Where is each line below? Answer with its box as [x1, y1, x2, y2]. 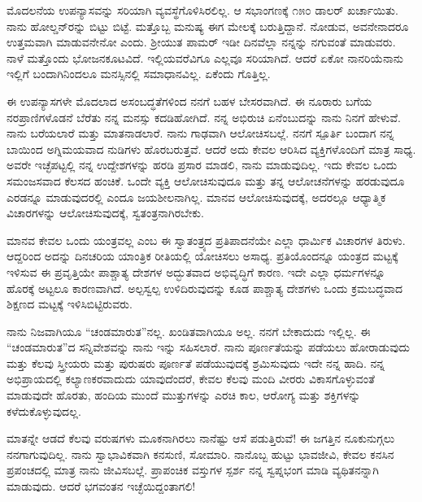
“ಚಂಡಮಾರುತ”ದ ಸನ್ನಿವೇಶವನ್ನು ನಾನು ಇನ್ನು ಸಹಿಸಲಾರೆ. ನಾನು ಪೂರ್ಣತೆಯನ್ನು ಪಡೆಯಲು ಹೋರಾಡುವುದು [7, 338, 411, 356]
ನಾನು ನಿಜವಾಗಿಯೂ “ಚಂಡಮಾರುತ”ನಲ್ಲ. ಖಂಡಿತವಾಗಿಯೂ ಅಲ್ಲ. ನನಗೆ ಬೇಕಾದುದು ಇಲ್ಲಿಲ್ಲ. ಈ [7, 322, 371, 339]
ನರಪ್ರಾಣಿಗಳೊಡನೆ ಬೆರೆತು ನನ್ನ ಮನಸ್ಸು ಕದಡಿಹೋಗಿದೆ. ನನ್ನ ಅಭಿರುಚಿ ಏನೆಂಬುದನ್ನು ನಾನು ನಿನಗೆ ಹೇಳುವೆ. [7, 108, 401, 125]
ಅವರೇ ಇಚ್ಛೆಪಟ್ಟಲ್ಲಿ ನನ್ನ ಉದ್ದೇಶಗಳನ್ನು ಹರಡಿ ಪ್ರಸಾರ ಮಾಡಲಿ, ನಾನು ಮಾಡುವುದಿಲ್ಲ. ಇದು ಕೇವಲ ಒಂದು [7, 156, 398, 173]
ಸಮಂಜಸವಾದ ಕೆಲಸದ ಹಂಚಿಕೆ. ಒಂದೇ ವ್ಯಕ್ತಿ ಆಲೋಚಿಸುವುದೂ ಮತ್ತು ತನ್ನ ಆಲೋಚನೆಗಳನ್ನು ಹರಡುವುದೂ [7, 172, 405, 189]
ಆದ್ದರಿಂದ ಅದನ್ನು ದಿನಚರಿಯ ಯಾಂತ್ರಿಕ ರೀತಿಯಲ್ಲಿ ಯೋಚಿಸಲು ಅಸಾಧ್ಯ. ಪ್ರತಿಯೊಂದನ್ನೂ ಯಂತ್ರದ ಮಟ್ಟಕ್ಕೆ [7, 247, 398, 264]
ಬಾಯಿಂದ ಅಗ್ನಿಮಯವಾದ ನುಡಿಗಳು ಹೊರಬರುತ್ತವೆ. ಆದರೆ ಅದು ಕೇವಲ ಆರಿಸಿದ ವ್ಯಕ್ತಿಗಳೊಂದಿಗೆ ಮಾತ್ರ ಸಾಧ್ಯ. [7, 140, 416, 157]
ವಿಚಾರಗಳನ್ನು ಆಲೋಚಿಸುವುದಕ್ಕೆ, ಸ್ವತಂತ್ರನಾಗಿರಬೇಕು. [7, 204, 204, 221]
